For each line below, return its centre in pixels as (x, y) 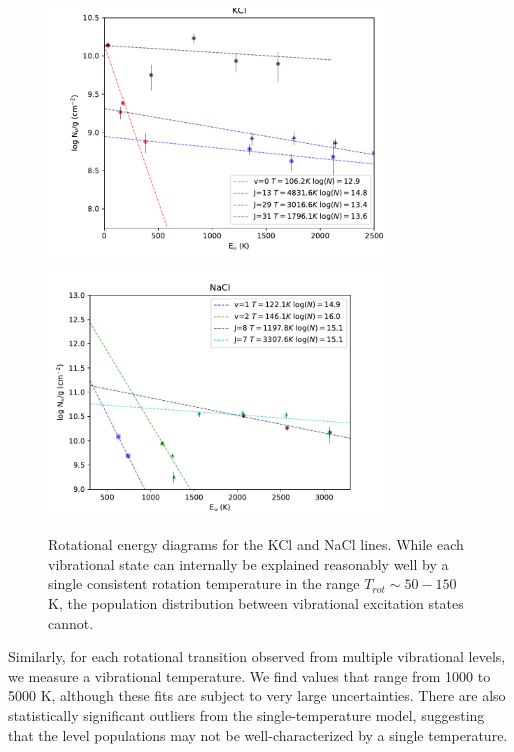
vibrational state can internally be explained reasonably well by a (248, 563)
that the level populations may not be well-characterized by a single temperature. (258, 734)
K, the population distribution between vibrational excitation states (256, 602)
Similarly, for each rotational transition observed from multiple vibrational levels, (257, 656)
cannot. (71, 622)
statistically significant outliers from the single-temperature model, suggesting (246, 714)
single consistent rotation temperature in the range (204, 583)
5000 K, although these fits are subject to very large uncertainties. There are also (257, 695)
